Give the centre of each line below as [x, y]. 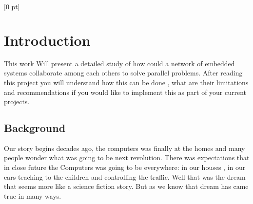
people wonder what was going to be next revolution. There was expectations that [127, 158]
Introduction [47, 40]
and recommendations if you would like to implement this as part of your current [125, 92]
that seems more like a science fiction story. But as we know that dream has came [126, 186]
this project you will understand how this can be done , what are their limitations [126, 82]
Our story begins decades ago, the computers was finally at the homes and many [125, 148]
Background [35, 128]
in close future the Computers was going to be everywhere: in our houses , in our [125, 167]
